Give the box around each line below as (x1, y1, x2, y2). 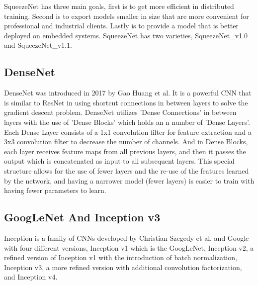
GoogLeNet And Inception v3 (4, 209, 161, 225)
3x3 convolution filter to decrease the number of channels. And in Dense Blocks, (4, 136, 248, 147)
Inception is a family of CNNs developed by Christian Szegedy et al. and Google (4, 232, 249, 243)
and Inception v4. (4, 272, 58, 282)
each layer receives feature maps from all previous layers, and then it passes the (4, 146, 246, 156)
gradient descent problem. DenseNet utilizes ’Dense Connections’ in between (4, 107, 237, 117)
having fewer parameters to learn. (4, 185, 106, 195)
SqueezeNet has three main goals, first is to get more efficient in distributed (4, 1, 234, 11)
